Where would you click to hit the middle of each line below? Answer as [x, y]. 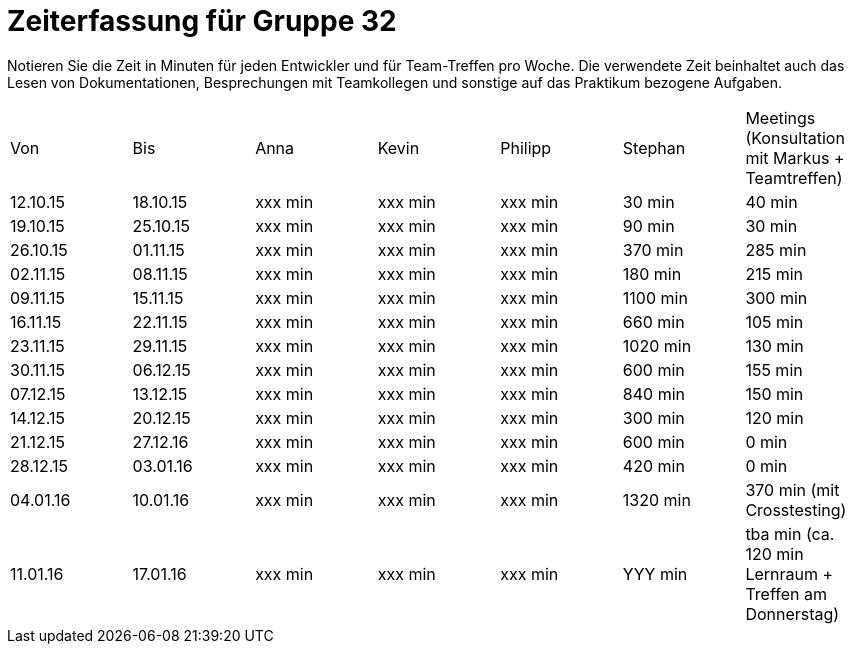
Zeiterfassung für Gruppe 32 [202, 21]
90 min [648, 225]
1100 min [655, 297]
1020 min [657, 345]
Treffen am [786, 593]
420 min [653, 465]
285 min [776, 249]
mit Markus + [795, 157]
